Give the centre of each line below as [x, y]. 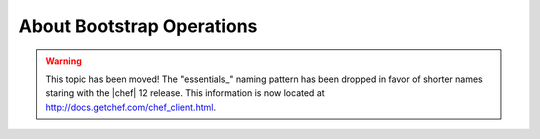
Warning [63, 61]
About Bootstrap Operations [138, 26]
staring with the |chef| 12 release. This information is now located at [185, 93]
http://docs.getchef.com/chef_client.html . [131, 107]
